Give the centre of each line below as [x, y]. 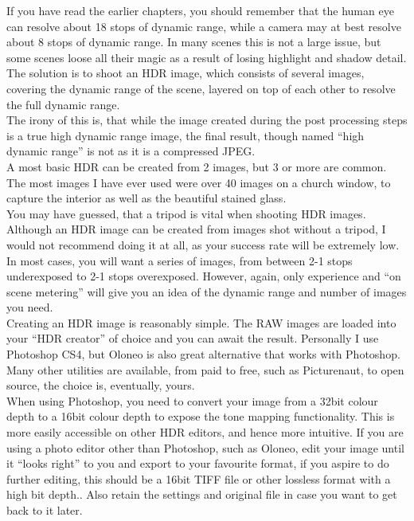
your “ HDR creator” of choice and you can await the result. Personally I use [193, 338]
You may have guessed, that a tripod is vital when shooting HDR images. [186, 213]
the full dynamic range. [63, 104]
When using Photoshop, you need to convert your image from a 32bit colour [192, 400]
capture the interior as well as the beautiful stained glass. [146, 198]
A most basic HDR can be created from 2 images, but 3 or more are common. [197, 166]
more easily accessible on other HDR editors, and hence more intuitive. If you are [205, 432]
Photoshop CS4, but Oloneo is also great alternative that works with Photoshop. [203, 354]
